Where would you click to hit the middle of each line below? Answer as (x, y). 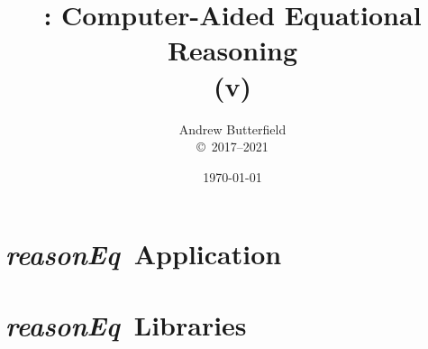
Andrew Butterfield (232, 129)
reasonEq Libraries (126, 325)
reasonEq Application (144, 254)
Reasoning (232, 50)
